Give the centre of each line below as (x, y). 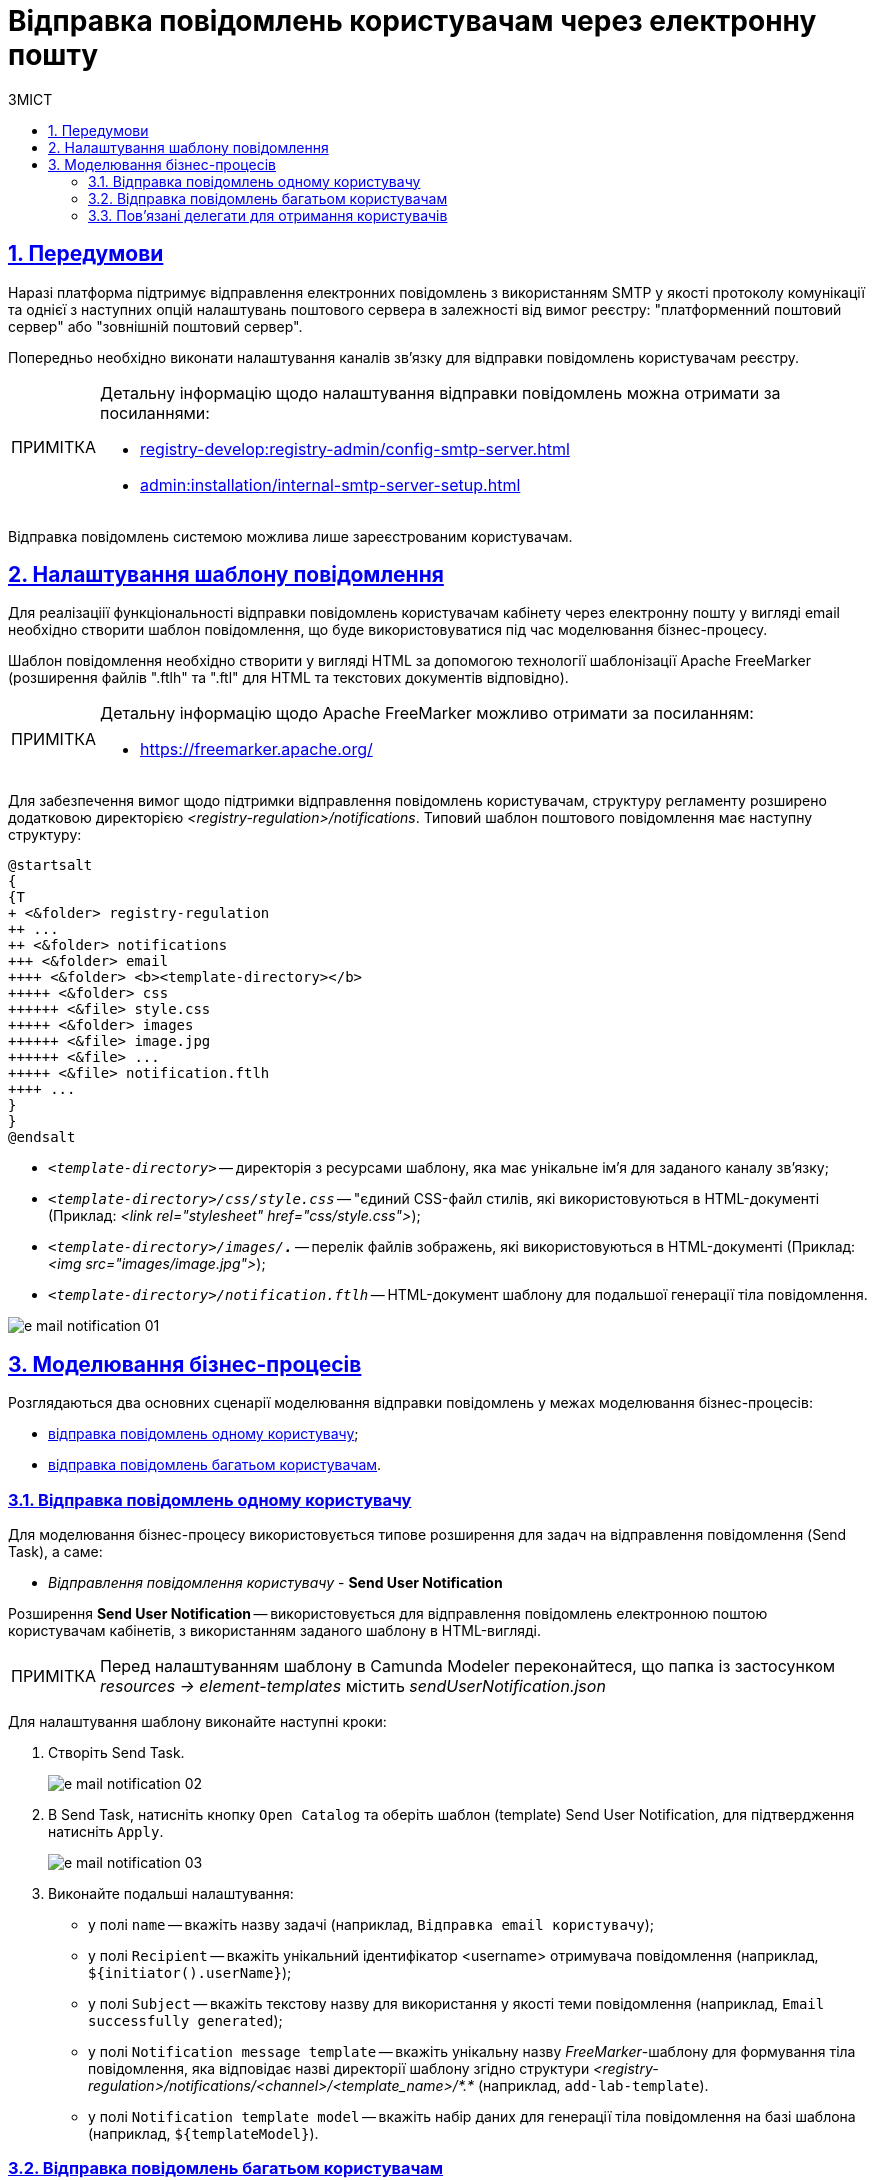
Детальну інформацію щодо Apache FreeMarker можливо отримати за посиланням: (427, 713)
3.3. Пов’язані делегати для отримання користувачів (268, 215)
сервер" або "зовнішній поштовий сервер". (155, 326)
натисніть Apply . (106, 1832)
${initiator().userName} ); (190, 1973)
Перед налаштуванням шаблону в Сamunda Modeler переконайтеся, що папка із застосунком (468, 1666)
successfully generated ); (185, 2021)
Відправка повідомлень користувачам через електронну (412, 21)
